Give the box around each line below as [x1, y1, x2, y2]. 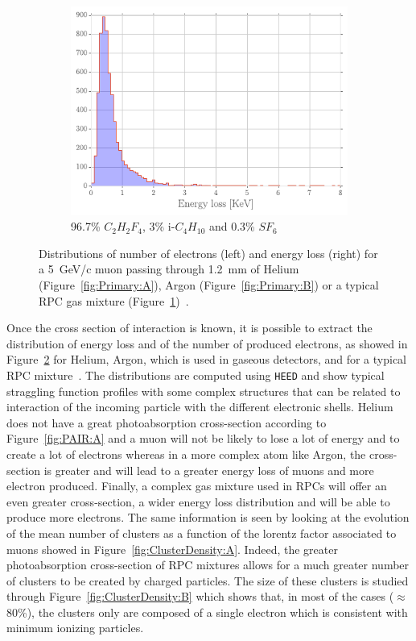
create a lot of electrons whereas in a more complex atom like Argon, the [6, 445, 366, 462]
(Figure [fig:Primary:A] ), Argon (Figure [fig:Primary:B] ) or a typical [39, 276, 379, 293]
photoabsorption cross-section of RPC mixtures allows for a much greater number [6, 556, 410, 573]
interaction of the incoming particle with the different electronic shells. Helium [6, 398, 393, 415]
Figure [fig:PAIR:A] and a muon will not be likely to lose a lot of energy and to [6, 430, 400, 447]
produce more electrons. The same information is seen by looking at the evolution [6, 509, 410, 526]
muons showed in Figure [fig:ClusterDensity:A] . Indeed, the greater [6, 540, 338, 557]
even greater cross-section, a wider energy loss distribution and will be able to [6, 493, 390, 510]
